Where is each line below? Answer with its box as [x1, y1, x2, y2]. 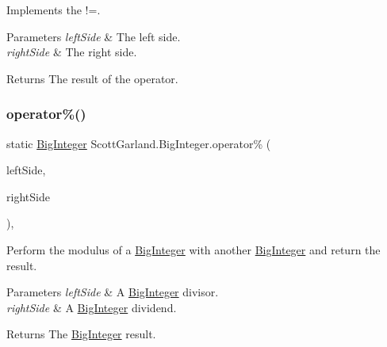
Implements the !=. [6, 2, 101, 17]
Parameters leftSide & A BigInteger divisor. [6, 284, 219, 300]
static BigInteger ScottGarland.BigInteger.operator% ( [6, 135, 271, 151]
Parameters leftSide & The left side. [6, 28, 181, 44]
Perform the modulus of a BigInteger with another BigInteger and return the [6, 241, 381, 257]
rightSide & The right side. [6, 44, 137, 60]
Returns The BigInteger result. [6, 326, 156, 342]
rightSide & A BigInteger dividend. [6, 299, 177, 315]
